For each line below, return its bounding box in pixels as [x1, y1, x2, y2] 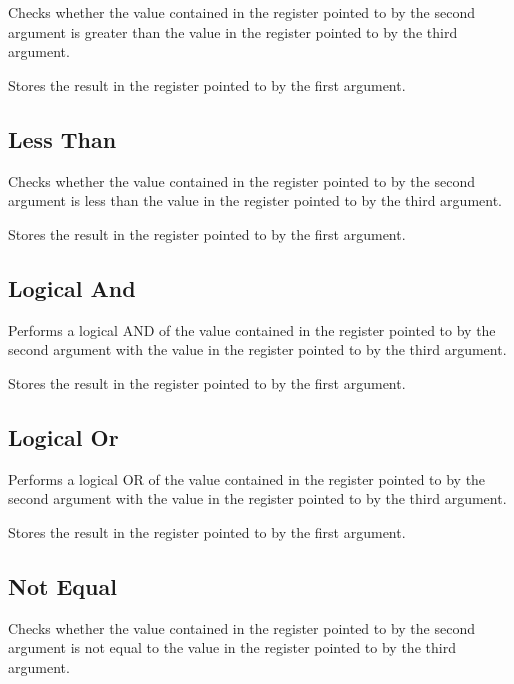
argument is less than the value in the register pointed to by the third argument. [8, 190, 503, 211]
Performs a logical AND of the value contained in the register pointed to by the [8, 319, 496, 340]
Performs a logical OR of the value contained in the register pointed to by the [8, 468, 486, 489]
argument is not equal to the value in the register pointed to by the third [8, 637, 456, 658]
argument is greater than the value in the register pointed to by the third [8, 21, 458, 42]
